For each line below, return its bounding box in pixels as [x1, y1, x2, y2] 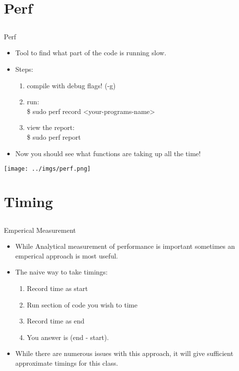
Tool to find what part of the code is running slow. [15, 48, 166, 58]
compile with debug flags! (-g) [27, 80, 116, 90]
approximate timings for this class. [15, 357, 118, 368]
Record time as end [27, 316, 85, 326]
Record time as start [27, 283, 88, 293]
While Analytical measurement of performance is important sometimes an [15, 241, 235, 251]
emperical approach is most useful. [15, 250, 118, 260]
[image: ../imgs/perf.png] [4, 165, 91, 173]
